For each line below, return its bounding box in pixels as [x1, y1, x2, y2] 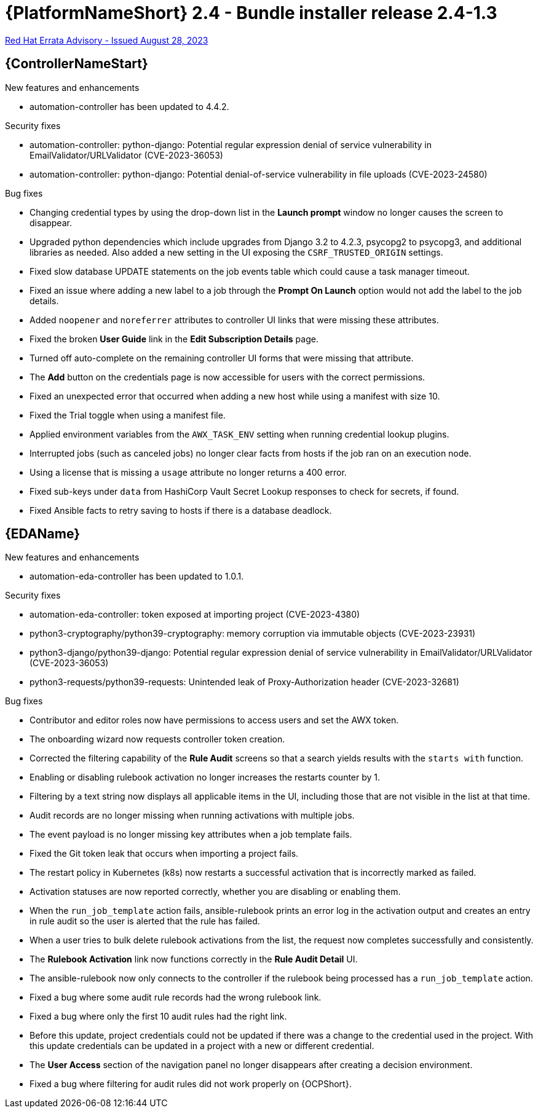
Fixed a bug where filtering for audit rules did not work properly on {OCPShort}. [30, 1079, 352, 1090]
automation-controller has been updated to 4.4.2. [30, 101, 229, 112]
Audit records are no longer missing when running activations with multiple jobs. [30, 810, 355, 821]
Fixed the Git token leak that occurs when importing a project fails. [30, 848, 299, 859]
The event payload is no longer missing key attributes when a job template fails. [30, 829, 352, 840]
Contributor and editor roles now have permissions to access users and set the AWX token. [30, 715, 399, 726]
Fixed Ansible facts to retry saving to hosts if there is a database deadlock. [30, 505, 332, 516]
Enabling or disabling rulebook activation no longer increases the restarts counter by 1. [30, 772, 381, 783]
